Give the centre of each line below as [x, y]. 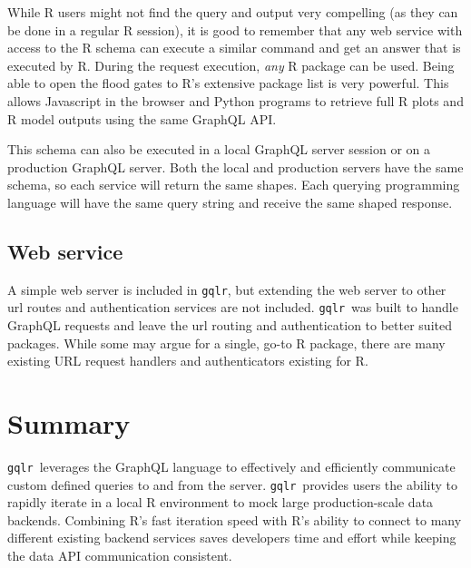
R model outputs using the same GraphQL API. [142, 118]
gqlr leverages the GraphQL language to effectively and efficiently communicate [231, 466]
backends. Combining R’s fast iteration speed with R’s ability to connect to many [235, 519]
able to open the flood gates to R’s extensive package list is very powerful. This [228, 83]
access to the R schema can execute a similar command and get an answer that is [234, 48]
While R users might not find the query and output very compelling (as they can [233, 12]
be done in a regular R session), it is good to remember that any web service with [235, 29]
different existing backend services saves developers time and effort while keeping [232, 538]
